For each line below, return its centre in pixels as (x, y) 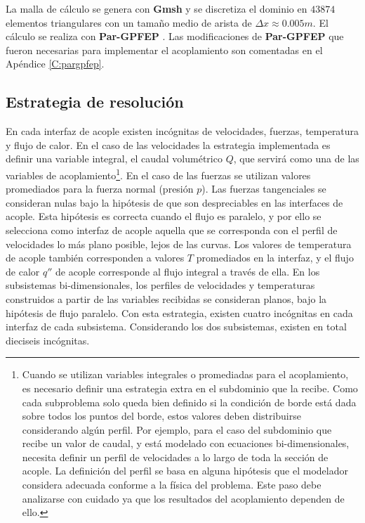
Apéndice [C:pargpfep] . (55, 64)
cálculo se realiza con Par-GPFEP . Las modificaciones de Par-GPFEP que (175, 36)
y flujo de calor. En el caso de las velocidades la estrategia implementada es (168, 144)
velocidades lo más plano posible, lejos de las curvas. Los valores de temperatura (179, 244)
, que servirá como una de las (296, 159)
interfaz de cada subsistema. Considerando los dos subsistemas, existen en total (176, 327)
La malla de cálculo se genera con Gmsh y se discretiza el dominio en (157, 8)
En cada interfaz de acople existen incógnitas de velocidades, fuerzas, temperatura (182, 131)
